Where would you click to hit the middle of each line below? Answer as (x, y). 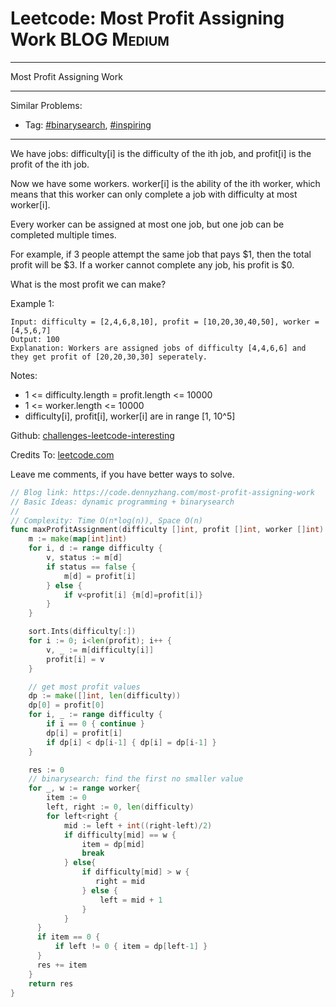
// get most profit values (84, 687)
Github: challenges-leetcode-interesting (92, 435)
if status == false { (91, 567)
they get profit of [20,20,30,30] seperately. (109, 357)
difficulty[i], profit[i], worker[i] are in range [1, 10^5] (130, 416)
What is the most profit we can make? (88, 284)
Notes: (24, 375)
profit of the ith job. (50, 164)
